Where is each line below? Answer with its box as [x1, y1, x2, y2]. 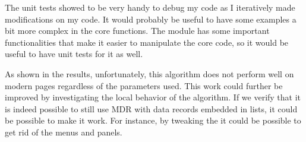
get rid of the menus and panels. [5, 125, 122, 138]
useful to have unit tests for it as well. [5, 48, 143, 60]
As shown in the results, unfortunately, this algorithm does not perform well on [5, 67, 294, 80]
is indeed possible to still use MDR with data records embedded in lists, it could [5, 102, 298, 115]
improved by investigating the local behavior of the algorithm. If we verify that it [5, 91, 301, 103]
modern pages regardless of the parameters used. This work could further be [5, 79, 283, 91]
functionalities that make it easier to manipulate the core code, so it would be [5, 36, 289, 48]
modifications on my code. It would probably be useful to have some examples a [5, 12, 296, 25]
